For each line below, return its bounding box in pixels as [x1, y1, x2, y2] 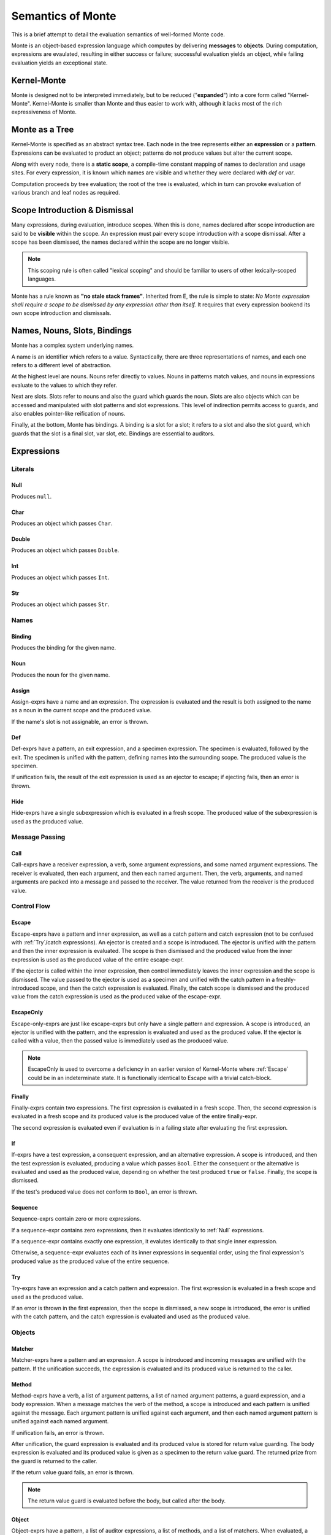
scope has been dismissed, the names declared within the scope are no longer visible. [11, 238, 230, 246]
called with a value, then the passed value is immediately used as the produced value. [11, 1037, 229, 1044]
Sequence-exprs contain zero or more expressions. [11, 1215, 142, 1222]
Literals [11, 464, 34, 473]
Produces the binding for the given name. [11, 644, 116, 651]
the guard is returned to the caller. [11, 1457, 97, 1464]
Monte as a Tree [11, 125, 74, 135]
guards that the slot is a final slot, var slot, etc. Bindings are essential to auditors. [11, 430, 215, 437]
